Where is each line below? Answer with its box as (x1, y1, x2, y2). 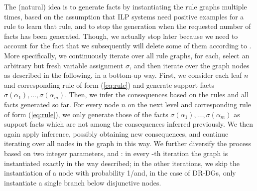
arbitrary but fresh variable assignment (4, 60, 124, 70)
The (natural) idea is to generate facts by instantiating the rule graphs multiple (4, 1, 247, 11)
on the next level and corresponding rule (128, 99, 252, 109)
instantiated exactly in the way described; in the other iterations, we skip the (4, 158, 240, 168)
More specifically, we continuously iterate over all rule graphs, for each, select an (4, 50, 250, 60)
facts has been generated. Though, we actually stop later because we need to (4, 30, 238, 41)
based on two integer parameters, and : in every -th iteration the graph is (4, 148, 228, 158)
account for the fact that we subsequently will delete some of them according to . (4, 40, 252, 51)
